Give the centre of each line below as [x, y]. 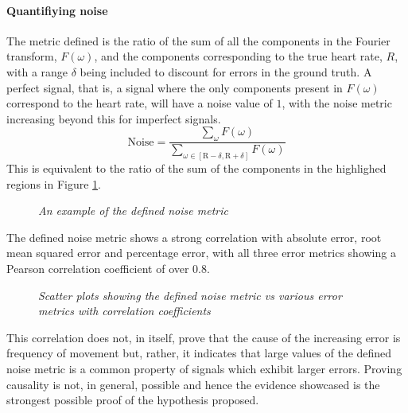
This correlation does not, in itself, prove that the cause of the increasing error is [204, 337]
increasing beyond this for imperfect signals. [114, 118]
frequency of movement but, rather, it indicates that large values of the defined [199, 353]
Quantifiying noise [57, 10]
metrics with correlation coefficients [124, 311]
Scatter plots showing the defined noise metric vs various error [190, 295]
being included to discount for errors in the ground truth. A [226, 71]
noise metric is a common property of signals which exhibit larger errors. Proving [204, 368]
